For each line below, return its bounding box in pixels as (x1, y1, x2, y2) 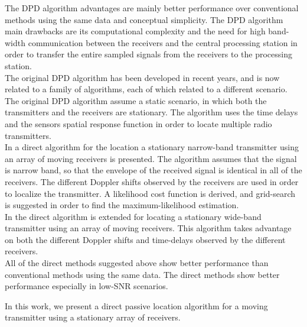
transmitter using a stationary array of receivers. (5, 311, 181, 323)
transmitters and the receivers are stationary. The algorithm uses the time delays (5, 106, 298, 118)
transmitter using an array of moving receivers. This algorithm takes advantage (5, 222, 292, 234)
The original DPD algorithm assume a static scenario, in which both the (5, 94, 267, 106)
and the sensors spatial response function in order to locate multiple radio (5, 117, 272, 129)
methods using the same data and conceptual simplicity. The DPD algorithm (5, 13, 283, 25)
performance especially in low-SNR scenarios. (5, 280, 168, 292)
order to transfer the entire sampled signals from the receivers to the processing (5, 48, 292, 60)
